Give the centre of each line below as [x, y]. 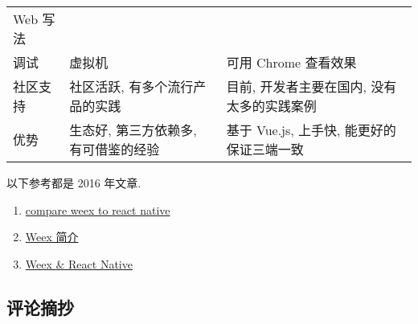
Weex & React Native [79, 263]
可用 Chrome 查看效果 [291, 62]
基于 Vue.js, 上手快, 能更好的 [311, 130]
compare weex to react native [98, 209]
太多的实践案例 [271, 106]
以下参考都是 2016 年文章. [74, 183]
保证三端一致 [265, 149]
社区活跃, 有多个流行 [131, 86]
